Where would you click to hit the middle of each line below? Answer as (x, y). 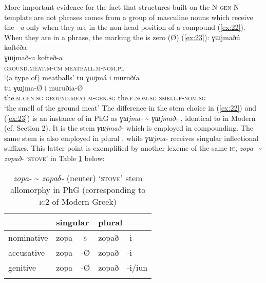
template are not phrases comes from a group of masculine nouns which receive (129, 17)
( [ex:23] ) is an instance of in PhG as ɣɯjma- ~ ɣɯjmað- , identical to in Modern (130, 118)
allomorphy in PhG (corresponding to (78, 189)
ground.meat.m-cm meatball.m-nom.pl (64, 67)
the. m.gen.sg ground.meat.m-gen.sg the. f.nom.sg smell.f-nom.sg (105, 98)
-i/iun (137, 267)
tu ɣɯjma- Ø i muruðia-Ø (44, 87)
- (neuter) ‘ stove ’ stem (102, 178)
